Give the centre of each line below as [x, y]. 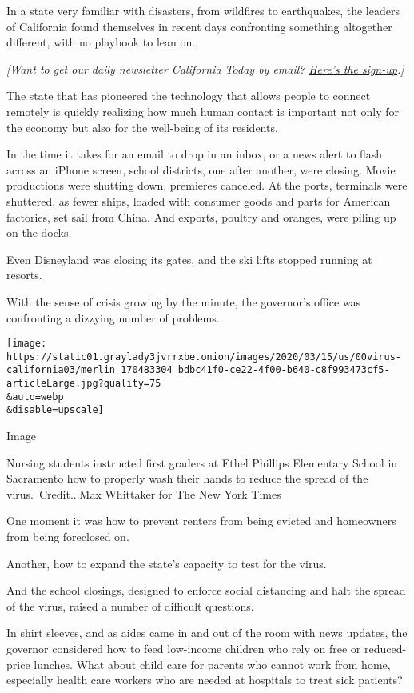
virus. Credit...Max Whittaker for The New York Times [144, 493]
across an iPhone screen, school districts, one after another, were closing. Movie [201, 169]
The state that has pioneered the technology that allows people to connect [189, 96]
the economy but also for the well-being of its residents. [142, 127]
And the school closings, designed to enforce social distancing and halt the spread [206, 590]
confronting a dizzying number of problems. [113, 317]
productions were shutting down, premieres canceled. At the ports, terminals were [207, 185]
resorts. [24, 275]
